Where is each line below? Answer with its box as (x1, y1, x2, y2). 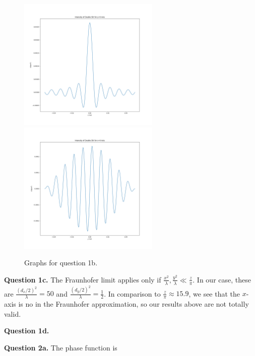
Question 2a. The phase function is (4, 342, 117, 353)
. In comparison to (104, 288, 161, 299)
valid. (4, 308, 21, 319)
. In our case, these (193, 274, 251, 284)
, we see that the (188, 288, 240, 299)
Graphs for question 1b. (24, 257, 98, 268)
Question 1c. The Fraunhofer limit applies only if (4, 274, 161, 284)
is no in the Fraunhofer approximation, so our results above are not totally (18, 299, 249, 309)
